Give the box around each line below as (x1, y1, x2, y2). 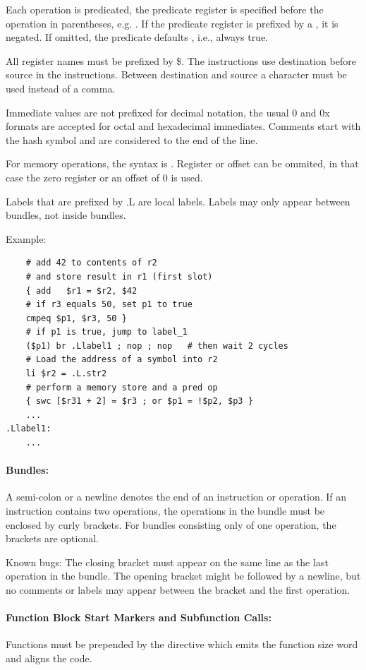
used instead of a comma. (6, 80, 116, 95)
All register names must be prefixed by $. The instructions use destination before (6, 53, 356, 68)
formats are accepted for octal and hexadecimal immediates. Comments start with (6, 119, 361, 133)
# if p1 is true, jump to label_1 (25, 327, 188, 337)
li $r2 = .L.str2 (25, 369, 107, 379)
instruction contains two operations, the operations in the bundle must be (6, 503, 325, 518)
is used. (171, 169, 203, 184)
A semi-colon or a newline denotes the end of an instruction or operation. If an (6, 489, 346, 504)
